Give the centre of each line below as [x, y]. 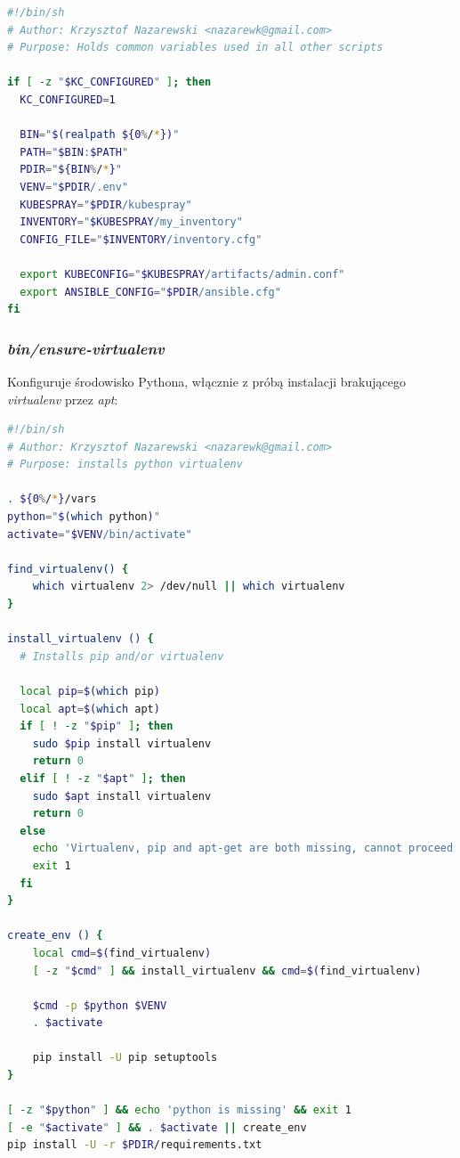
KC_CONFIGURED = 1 [68, 99]
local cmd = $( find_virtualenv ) [122, 953]
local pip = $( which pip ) [90, 691]
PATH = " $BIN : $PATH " [74, 152]
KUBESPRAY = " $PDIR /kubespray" [106, 204]
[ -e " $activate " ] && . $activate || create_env [157, 1127]
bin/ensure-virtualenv [86, 348]
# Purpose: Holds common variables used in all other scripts [195, 48]
